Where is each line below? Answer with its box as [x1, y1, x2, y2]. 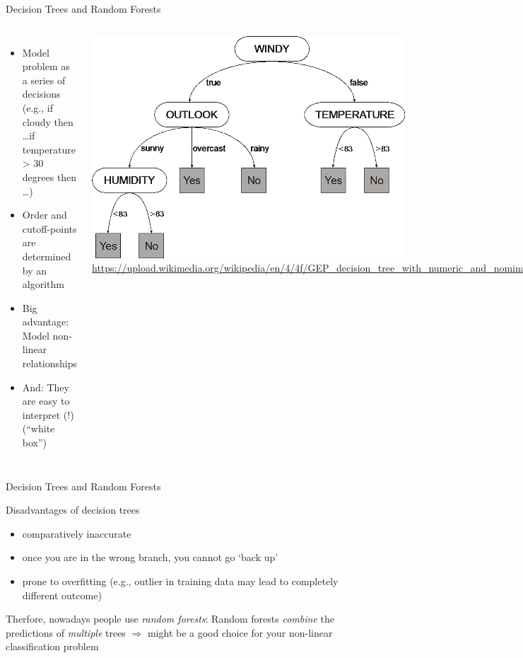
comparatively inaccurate [22, 526, 131, 541]
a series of [22, 72, 66, 87]
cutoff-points [22, 221, 77, 236]
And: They [22, 379, 69, 394]
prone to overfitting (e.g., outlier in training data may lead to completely [22, 574, 339, 588]
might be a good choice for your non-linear [147, 625, 333, 640]
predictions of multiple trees [6, 625, 126, 640]
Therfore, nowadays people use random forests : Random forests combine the [6, 611, 334, 626]
